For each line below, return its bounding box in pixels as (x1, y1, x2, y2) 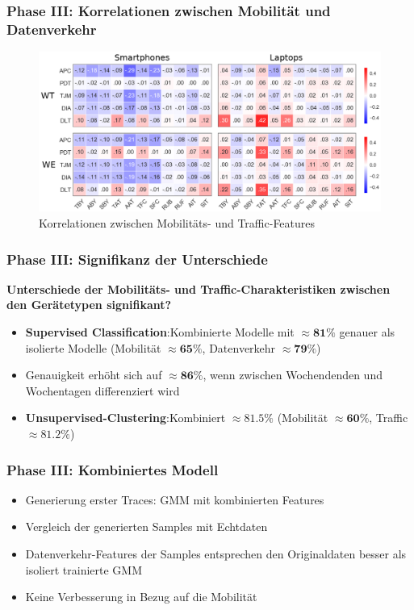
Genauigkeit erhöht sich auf (25, 366, 162, 383)
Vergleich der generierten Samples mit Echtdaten (25, 518, 268, 535)
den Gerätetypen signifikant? (6, 296, 172, 313)
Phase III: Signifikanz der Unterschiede (6, 249, 268, 269)
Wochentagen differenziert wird (25, 382, 180, 399)
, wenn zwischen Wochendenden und (203, 366, 383, 383)
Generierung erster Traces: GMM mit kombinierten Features (25, 491, 324, 508)
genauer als (339, 324, 395, 341)
